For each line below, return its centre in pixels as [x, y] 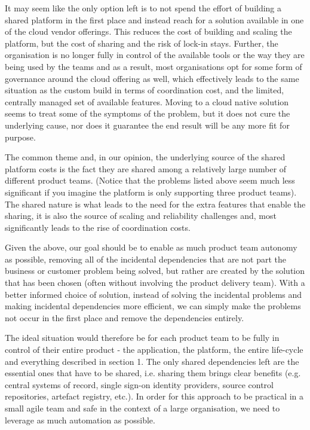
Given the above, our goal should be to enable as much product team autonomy [151, 247]
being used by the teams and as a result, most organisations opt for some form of [154, 66]
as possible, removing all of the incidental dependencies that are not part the [145, 259]
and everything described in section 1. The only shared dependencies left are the [152, 361]
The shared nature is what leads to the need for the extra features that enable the [155, 204]
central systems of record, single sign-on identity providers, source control [139, 384]
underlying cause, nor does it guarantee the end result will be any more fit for [147, 125]
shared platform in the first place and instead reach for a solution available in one [154, 19]
